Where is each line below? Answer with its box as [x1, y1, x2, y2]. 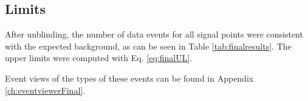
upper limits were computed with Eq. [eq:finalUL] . [5, 51, 193, 64]
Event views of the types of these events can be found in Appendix [5, 71, 254, 84]
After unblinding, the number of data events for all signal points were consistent [5, 28, 303, 41]
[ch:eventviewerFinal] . [5, 83, 86, 96]
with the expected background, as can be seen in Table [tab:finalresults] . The [5, 39, 292, 52]
